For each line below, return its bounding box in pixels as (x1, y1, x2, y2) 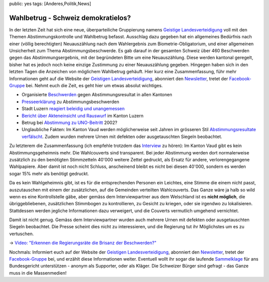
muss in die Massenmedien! (9, 270, 67, 276)
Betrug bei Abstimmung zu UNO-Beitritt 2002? (21, 120, 118, 126)
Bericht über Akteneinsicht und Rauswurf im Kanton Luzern (21, 113, 144, 119)
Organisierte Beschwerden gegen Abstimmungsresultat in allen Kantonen (21, 92, 172, 98)
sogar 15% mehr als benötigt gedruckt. (9, 170, 89, 176)
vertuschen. (9, 231, 34, 237)
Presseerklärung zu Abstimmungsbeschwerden (21, 99, 120, 105)
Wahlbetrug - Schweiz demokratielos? (9, 13, 131, 22)
